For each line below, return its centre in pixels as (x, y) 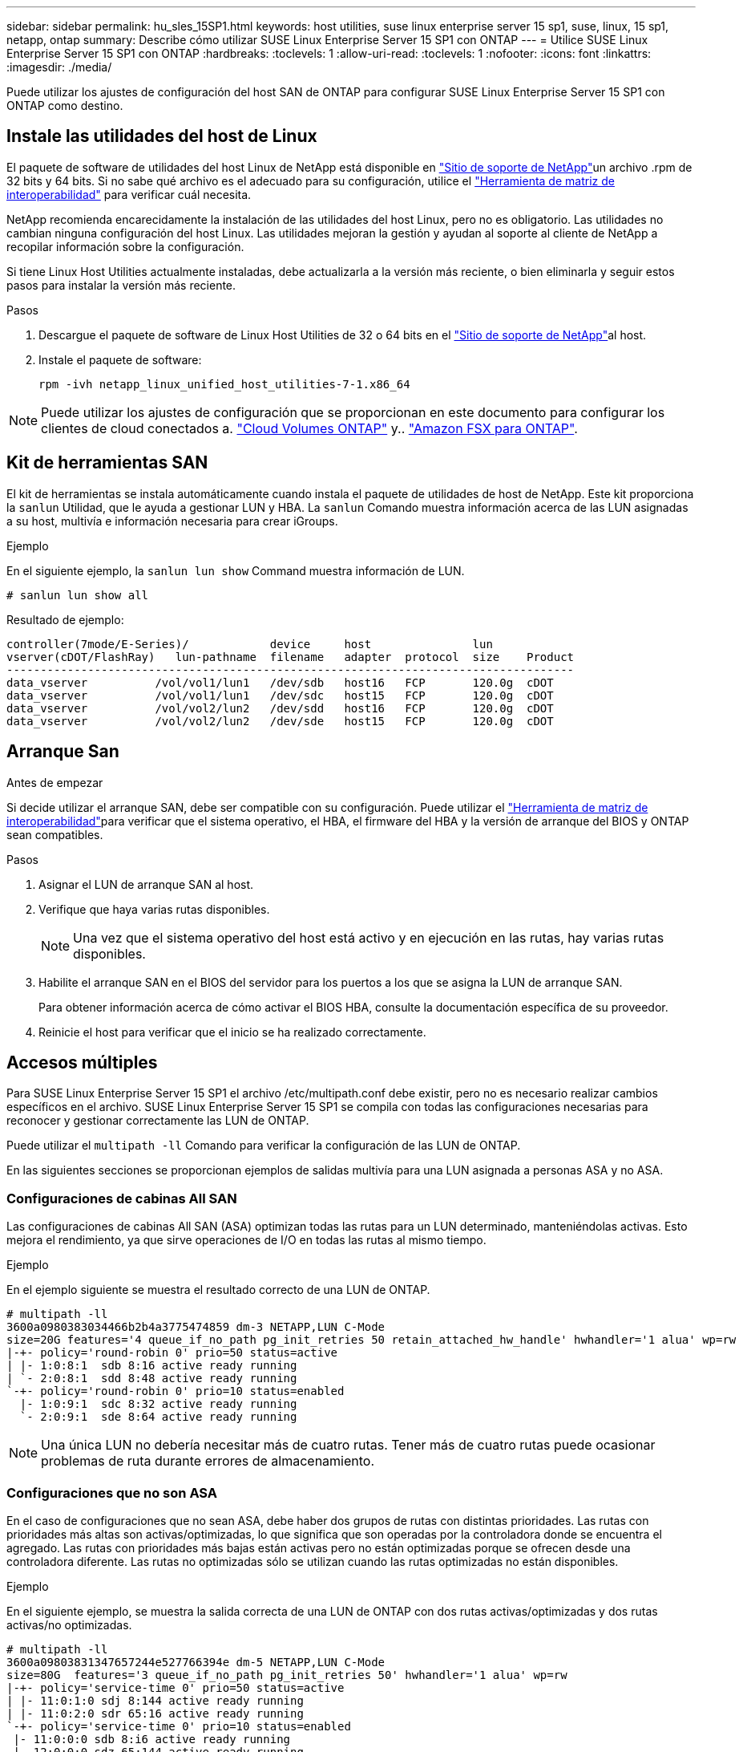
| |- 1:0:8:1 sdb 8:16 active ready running (152, 1366)
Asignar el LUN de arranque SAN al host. (146, 884)
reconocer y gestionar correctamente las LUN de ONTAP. (158, 1121)
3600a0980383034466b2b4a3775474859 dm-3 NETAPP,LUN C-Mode (196, 1327)
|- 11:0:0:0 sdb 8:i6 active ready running (152, 1739)
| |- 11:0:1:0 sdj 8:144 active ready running (155, 1700)
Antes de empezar (55, 782)
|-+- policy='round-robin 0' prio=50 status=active (172, 1353)
